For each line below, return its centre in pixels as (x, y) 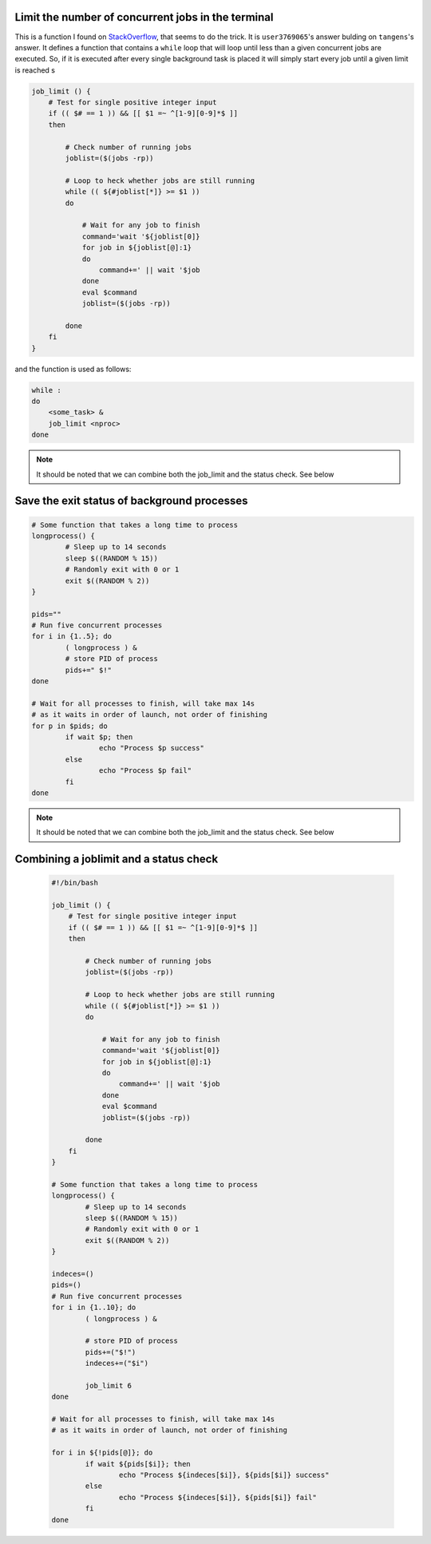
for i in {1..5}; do (71, 636)
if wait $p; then (99, 737)
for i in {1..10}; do (94, 1308)
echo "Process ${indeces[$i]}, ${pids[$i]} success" (224, 1475)
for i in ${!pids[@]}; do (102, 1453)
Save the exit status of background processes (131, 501)
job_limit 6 (108, 1386)
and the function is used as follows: (73, 369)
